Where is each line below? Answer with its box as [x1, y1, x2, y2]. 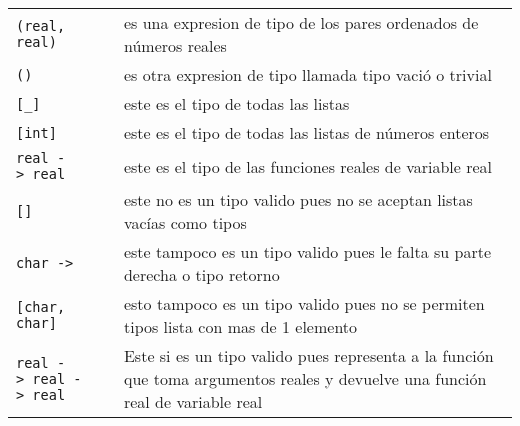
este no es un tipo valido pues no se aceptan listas [123, 188, 473, 211]
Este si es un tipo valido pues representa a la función [123, 344, 494, 367]
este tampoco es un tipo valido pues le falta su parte [123, 240, 491, 263]
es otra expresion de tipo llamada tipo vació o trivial [123, 63, 492, 86]
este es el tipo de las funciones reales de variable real [123, 154, 493, 178]
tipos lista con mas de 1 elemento [123, 315, 358, 338]
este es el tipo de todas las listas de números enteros [123, 121, 490, 144]
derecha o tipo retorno [123, 263, 280, 286]
